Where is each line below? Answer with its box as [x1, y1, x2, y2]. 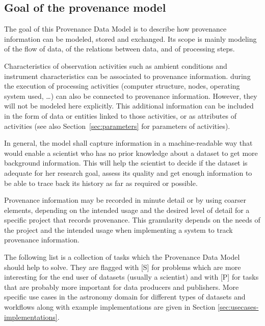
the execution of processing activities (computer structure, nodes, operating [4, 80, 240, 91]
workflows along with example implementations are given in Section [4, 302, 216, 312]
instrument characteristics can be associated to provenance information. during [4, 70, 251, 81]
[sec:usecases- [218, 302, 259, 312]
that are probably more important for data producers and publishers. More [4, 281, 239, 292]
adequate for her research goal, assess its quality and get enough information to [4, 167, 252, 178]
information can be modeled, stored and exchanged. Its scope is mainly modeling [4, 33, 257, 44]
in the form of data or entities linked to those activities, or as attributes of [4, 110, 236, 121]
